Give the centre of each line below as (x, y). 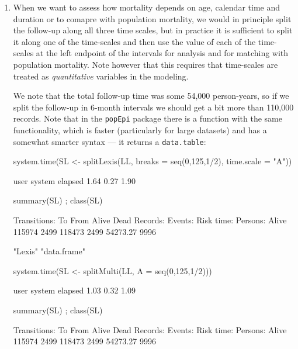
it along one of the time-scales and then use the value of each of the (134, 41)
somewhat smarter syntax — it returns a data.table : (110, 141)
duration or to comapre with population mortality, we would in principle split (152, 18)
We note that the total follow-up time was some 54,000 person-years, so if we (151, 96)
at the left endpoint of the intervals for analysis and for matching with (162, 53)
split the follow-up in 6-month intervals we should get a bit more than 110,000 (153, 107)
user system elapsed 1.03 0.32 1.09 (74, 290)
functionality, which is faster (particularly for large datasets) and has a (140, 130)
